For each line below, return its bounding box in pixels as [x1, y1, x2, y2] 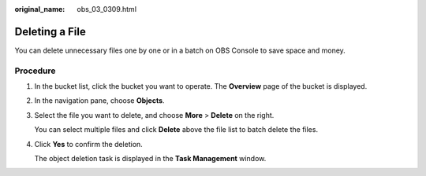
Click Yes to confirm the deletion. [34, 139, 144, 148]
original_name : [14, 5, 65, 13]
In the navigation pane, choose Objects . [34, 96, 165, 105]
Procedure [14, 65, 56, 76]
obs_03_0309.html [77, 5, 137, 13]
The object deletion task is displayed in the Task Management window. [34, 154, 267, 163]
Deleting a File [14, 24, 86, 38]
